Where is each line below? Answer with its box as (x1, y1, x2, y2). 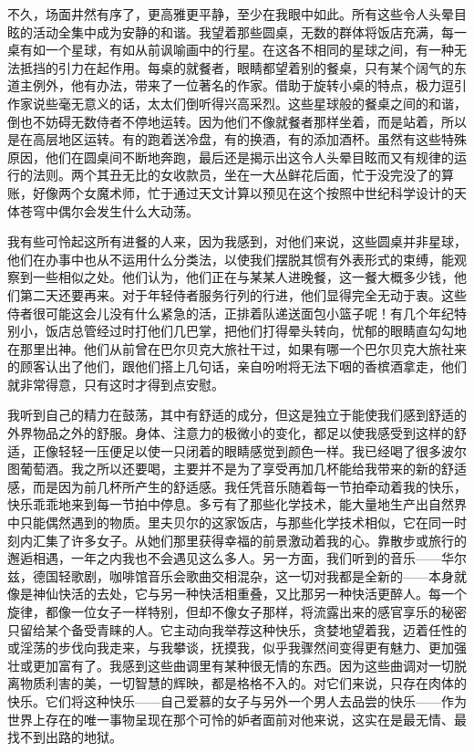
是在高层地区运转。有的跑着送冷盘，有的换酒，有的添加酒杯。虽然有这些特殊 (7, 130, 467, 149)
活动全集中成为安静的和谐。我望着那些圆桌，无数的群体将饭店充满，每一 (32, 22, 467, 41)
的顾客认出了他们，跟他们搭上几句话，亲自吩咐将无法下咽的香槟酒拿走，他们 (7, 357, 467, 376)
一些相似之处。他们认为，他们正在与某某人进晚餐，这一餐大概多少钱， (32, 267, 454, 287)
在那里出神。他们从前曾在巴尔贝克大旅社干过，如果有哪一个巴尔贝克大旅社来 (7, 339, 467, 358)
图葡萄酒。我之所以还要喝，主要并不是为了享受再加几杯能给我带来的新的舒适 (7, 459, 467, 478)
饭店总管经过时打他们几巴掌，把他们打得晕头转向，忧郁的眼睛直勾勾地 (45, 321, 467, 340)
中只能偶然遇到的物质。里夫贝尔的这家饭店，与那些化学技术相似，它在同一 (7, 513, 454, 532)
